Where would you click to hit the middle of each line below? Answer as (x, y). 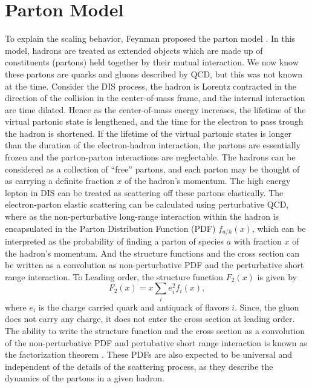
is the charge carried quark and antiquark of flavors (134, 307)
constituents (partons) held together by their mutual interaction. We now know (152, 62)
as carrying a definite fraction (60, 181)
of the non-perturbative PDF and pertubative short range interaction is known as (156, 342)
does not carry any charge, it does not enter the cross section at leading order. (150, 319)
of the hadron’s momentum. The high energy (208, 181)
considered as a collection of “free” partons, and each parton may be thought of (152, 169)
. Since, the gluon (267, 307)
